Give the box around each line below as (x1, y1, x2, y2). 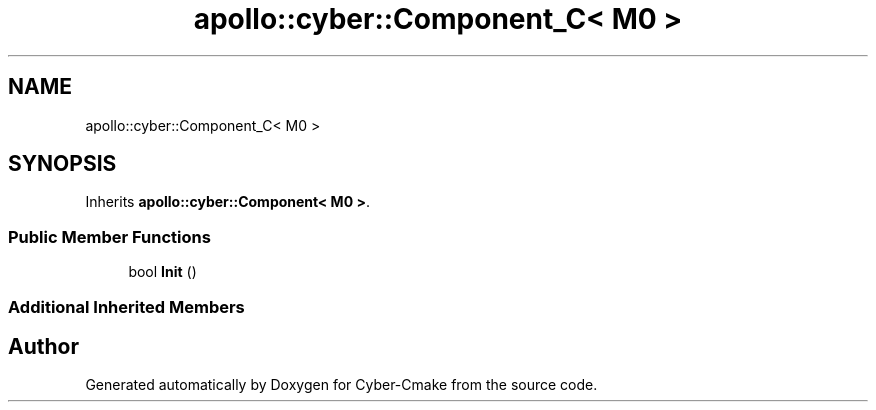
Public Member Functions (8, 226, 211, 247)
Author (8, 333, 79, 359)
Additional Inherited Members (8, 296, 245, 317)
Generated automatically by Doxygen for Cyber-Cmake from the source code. (85, 376, 598, 394)
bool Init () (128, 263, 197, 281)
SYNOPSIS (8, 151, 117, 177)
